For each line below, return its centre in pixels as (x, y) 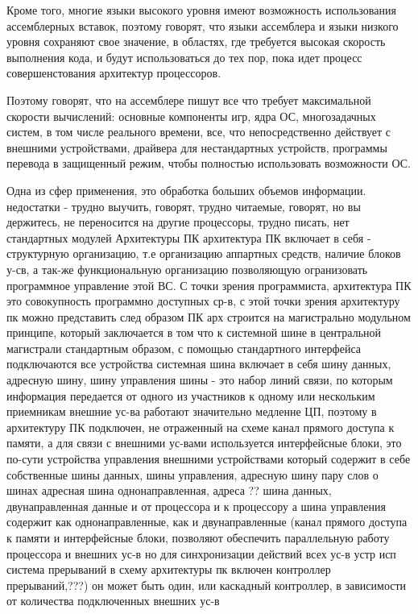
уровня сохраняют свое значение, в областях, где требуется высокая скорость (196, 41)
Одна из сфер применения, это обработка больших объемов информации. (186, 190)
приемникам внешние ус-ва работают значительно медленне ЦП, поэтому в (192, 411)
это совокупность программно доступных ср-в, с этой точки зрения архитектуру (203, 301)
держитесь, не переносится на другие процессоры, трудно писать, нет (178, 222)
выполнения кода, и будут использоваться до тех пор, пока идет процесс (184, 57)
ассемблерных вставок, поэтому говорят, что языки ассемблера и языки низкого (203, 25)
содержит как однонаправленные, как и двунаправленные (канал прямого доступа (207, 522)
